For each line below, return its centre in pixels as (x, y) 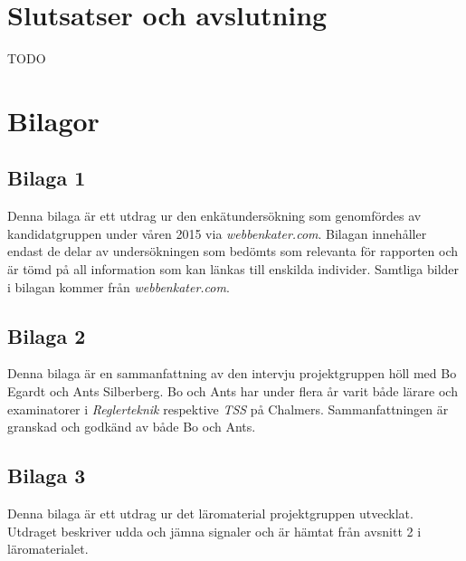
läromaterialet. (48, 549)
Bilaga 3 (47, 475)
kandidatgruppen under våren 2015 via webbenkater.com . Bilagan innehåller (217, 233)
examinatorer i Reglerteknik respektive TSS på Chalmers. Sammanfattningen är (228, 409)
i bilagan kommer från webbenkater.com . (119, 286)
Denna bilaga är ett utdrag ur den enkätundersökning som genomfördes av (214, 216)
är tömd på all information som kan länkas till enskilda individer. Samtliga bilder (233, 269)
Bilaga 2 (47, 335)
